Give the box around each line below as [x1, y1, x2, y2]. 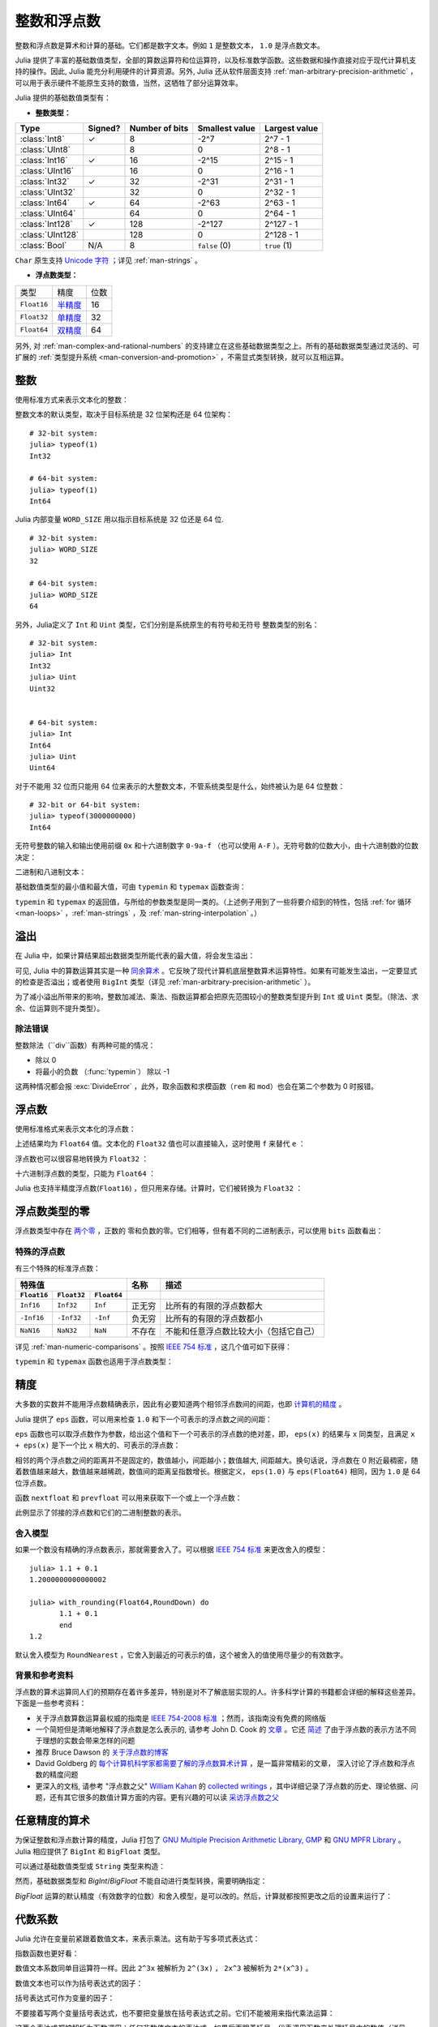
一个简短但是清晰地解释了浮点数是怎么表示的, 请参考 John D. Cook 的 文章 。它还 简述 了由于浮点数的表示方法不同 [35, 1724, 417, 1734]
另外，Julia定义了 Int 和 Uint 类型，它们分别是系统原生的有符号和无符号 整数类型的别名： [15, 619, 320, 629]
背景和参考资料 [15, 1670, 74, 1682]
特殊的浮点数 [15, 1246, 66, 1258]
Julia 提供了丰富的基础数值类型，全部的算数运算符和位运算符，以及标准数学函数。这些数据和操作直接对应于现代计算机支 [15, 55, 417, 65]
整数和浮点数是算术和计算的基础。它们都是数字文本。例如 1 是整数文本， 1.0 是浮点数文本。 [15, 41, 324, 50]
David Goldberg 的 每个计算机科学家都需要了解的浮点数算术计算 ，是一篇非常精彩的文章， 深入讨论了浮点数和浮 [35, 1759, 409, 1768]
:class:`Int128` [19, 218, 73, 229]
